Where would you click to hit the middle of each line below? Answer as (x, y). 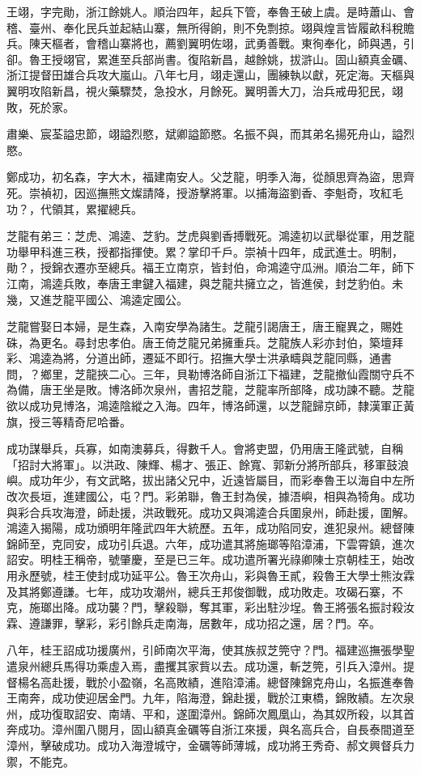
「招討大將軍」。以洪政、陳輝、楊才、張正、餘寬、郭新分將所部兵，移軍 (196, 464)
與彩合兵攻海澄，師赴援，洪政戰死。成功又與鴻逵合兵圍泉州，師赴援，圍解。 (210, 512)
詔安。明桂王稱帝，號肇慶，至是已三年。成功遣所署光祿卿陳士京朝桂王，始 (205, 559)
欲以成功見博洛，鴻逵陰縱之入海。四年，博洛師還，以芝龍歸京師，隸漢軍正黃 (210, 406)
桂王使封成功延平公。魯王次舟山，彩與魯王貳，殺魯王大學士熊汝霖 (238, 575)
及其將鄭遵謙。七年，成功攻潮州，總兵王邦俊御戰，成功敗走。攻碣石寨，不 (205, 591)
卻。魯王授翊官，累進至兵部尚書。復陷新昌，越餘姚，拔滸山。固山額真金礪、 (210, 59)
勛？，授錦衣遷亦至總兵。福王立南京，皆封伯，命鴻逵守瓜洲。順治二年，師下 (210, 267)
